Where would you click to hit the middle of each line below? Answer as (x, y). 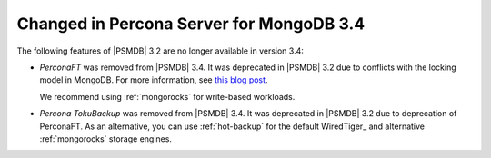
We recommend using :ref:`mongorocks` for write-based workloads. (167, 96)
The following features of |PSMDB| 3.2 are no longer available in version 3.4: (160, 51)
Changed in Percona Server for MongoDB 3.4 (191, 24)
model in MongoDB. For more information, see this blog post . (154, 80)
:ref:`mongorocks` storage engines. (106, 138)
